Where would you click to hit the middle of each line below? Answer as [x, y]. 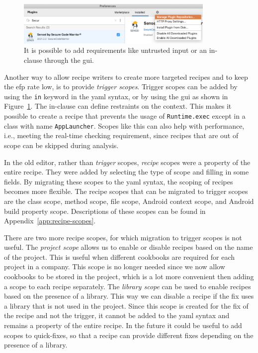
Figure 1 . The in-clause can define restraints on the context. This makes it [118, 106]
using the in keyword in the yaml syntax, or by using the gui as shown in [116, 96]
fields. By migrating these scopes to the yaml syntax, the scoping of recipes [119, 181]
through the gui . [69, 60]
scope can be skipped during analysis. [61, 145]
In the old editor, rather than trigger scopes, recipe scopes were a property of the [127, 162]
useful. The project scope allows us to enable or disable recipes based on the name [129, 247]
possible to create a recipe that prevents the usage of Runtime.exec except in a [125, 116]
